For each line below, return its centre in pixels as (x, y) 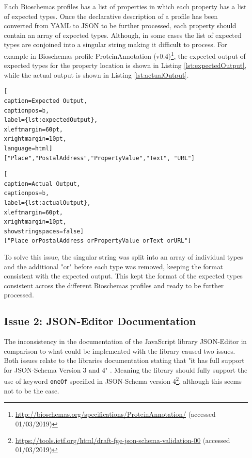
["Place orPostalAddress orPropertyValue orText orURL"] (98, 241)
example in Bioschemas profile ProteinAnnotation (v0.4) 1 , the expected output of (125, 55)
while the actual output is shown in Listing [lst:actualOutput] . (96, 74)
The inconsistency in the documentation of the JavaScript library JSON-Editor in (126, 341)
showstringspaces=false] (44, 231)
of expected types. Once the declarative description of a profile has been (111, 16)
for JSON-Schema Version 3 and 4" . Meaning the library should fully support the (126, 369)
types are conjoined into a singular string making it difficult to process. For (116, 44)
